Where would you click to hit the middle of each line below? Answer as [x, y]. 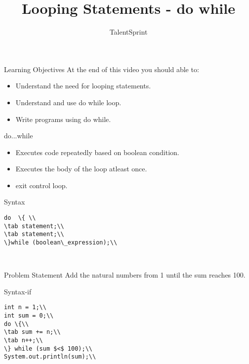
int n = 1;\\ [25, 307]
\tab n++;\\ [23, 341]
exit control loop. [41, 185]
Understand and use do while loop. [68, 102]
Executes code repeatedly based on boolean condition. [97, 152]
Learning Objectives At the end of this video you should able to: [102, 69]
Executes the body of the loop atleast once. [81, 169]
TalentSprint [128, 32]
